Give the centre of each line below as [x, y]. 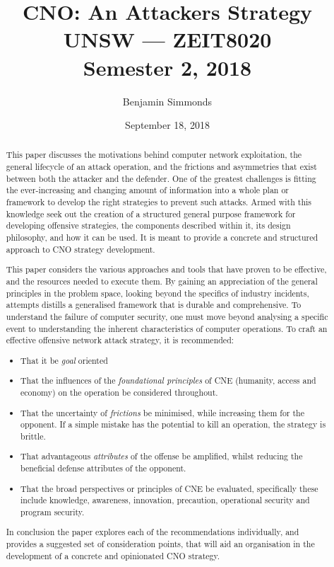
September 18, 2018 [167, 125]
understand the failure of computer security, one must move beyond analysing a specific [167, 316]
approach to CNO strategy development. [80, 249]
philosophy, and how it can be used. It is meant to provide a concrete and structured [162, 237]
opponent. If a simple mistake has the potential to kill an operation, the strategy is [173, 424]
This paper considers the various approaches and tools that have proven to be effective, [166, 269]
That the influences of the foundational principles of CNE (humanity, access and [168, 380]
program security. [53, 511]
